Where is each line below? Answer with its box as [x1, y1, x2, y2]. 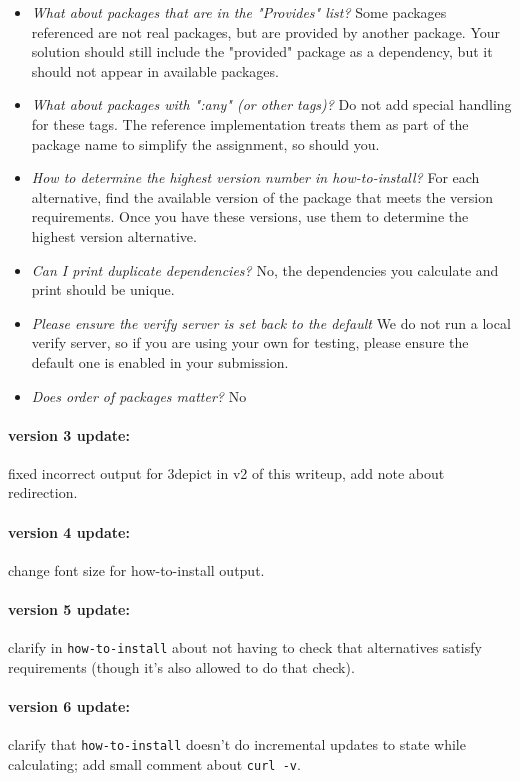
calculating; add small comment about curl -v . [8, 753, 301, 774]
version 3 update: [8, 424, 130, 445]
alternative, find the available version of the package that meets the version [31, 186, 493, 207]
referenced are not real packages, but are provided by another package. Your [31, 21, 501, 42]
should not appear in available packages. [31, 60, 279, 81]
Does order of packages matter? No [31, 385, 247, 406]
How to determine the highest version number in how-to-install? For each [31, 167, 480, 188]
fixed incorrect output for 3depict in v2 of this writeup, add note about [8, 462, 445, 483]
